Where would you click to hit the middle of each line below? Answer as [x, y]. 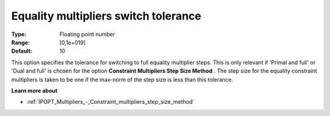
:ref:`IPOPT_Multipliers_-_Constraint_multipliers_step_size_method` [111, 102]
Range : [20, 42]
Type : [19, 34]
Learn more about [35, 90]
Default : [22, 51]
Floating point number [87, 34]
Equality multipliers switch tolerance [106, 16]
